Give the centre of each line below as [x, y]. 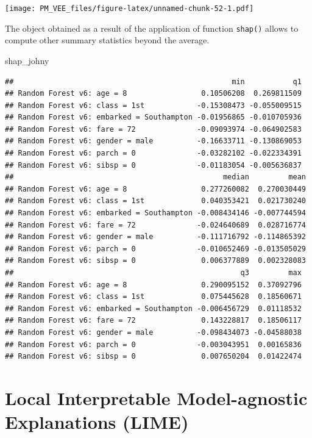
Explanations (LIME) [97, 422]
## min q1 [153, 81]
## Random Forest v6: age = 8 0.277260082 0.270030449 [155, 189]
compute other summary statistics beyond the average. [107, 40]
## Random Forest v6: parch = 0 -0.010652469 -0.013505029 [155, 249]
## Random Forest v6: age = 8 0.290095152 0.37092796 [153, 285]
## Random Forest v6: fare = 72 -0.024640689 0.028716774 [155, 225]
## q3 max [153, 273]
